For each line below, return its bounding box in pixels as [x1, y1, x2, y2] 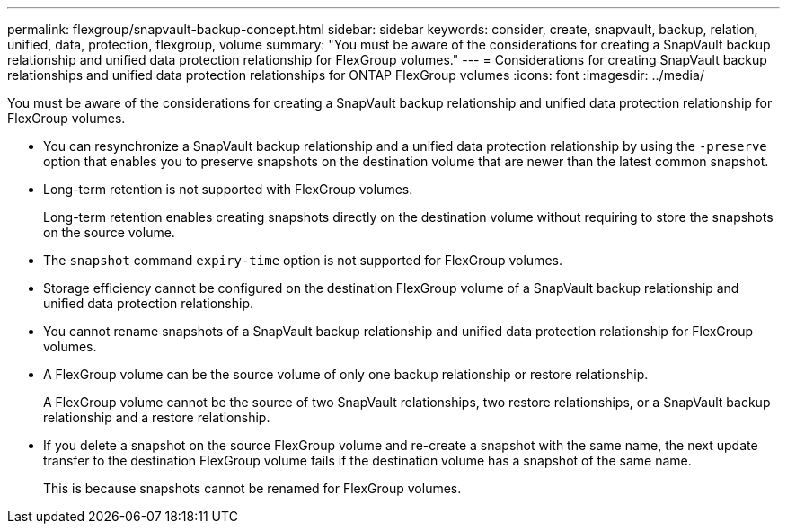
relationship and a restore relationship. [43, 410, 270, 425]
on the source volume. [43, 225, 175, 240]
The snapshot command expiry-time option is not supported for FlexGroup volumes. [43, 252, 562, 268]
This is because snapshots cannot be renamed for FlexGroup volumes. [43, 481, 462, 496]
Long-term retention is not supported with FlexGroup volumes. [43, 181, 413, 197]
